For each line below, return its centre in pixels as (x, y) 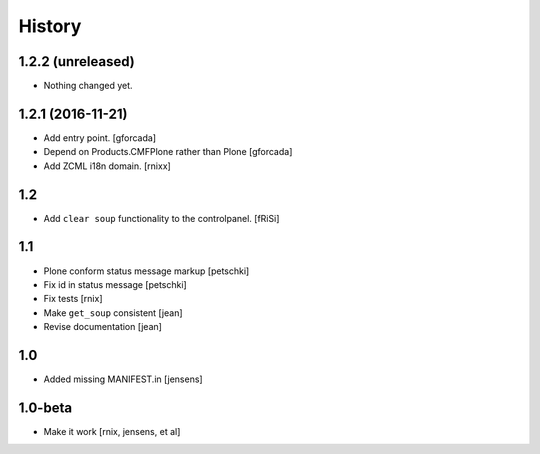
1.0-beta (45, 407)
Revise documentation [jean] (102, 327)
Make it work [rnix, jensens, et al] (112, 431)
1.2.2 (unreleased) (76, 61)
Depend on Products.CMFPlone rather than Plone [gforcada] (168, 152)
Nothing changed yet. (88, 86)
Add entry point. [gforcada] (100, 137)
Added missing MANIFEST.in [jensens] (123, 379)
